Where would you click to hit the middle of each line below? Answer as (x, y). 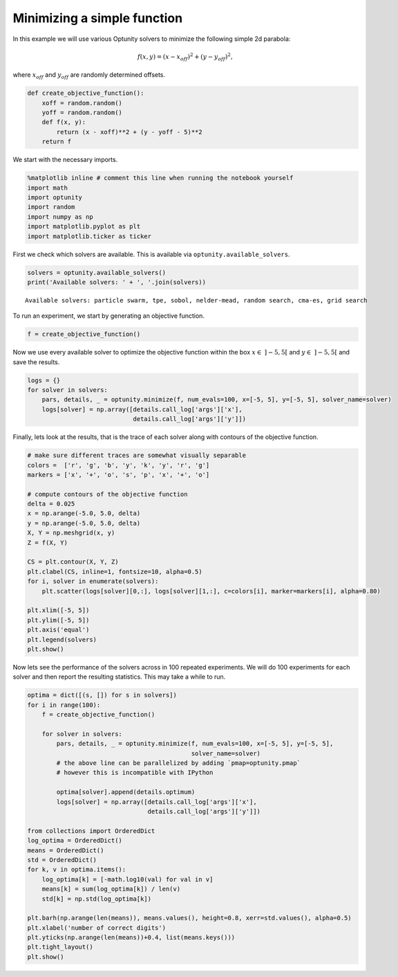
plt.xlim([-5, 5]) (58, 610)
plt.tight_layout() (60, 947)
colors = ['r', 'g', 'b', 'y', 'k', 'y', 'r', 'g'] (119, 465)
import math (48, 188)
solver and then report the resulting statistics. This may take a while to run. (119, 677)
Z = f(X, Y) (48, 543)
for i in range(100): (64, 705)
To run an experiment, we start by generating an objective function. (109, 316)
